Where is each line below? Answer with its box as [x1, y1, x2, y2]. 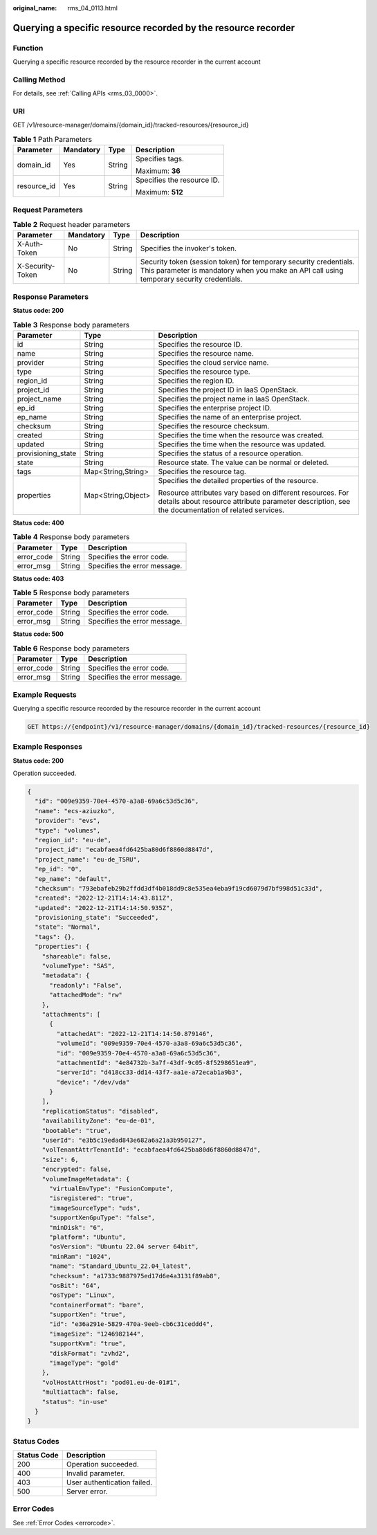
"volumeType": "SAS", [42, 962, 116, 970]
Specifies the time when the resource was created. [158, 430, 324, 439]
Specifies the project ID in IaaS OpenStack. [158, 385, 299, 394]
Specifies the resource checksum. [158, 421, 270, 430]
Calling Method [12, 75, 66, 84]
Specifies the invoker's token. [140, 244, 237, 253]
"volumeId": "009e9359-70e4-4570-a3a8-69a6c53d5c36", [56, 1039, 243, 1048]
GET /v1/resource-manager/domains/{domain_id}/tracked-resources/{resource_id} [12, 121, 249, 129]
